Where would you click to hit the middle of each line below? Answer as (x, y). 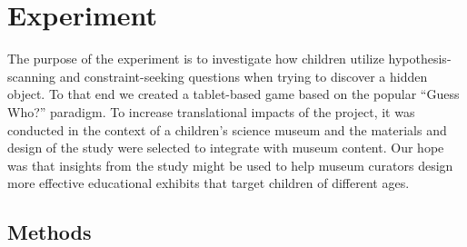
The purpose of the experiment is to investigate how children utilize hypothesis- (229, 59)
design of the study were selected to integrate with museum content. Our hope (226, 148)
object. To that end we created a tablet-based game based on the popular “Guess (233, 94)
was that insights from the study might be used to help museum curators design (230, 165)
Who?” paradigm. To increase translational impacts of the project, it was (211, 111)
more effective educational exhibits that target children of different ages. (209, 183)
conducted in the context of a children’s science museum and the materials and (227, 129)
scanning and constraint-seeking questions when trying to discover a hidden (218, 76)
